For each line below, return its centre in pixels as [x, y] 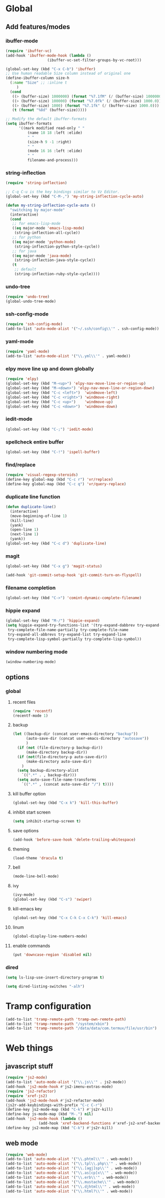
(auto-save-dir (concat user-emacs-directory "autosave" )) [87, 739]
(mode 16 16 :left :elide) [55, 151]
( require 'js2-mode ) [27, 1078]
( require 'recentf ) [33, 711]
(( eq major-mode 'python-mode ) [44, 242]
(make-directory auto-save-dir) [59, 761]
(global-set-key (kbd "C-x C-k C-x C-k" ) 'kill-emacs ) [70, 918]
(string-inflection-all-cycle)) [47, 233]
